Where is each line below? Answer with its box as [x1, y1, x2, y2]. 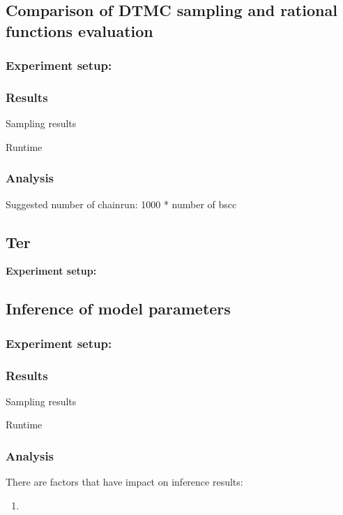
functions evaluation [6, 20, 153, 41]
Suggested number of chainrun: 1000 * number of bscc [6, 196, 237, 211]
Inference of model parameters [6, 298, 231, 319]
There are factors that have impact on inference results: [6, 474, 243, 489]
